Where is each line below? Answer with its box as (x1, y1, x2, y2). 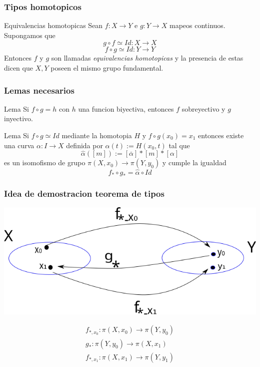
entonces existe (198, 130, 244, 140)
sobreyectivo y (181, 103, 225, 114)
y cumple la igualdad (162, 157, 226, 168)
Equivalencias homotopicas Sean (4, 20, 103, 31)
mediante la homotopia (61, 130, 132, 140)
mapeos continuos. (169, 20, 225, 31)
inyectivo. (4, 113, 33, 124)
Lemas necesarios (4, 84, 74, 96)
